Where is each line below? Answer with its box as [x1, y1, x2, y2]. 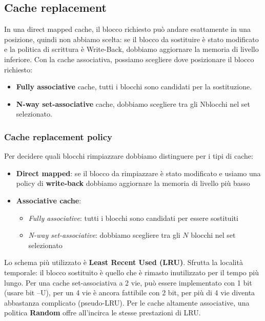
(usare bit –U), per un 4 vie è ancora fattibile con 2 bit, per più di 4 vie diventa [4, 287, 255, 298]
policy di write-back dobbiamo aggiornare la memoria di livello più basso [16, 178, 250, 188]
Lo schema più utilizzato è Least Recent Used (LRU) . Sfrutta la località [4, 257, 243, 268]
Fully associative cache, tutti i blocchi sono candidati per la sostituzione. [16, 81, 252, 92]
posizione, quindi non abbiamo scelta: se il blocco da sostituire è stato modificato [4, 33, 259, 44]
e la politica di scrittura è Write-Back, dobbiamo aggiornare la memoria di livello [4, 44, 259, 54]
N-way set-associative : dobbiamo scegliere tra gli [28, 230, 180, 240]
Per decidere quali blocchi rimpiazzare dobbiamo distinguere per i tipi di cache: [4, 150, 253, 161]
